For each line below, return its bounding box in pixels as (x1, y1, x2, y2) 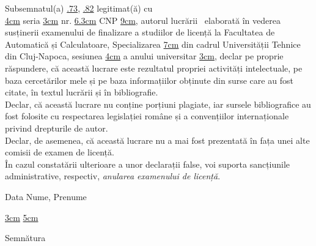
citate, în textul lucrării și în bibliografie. (5, 86, 158, 99)
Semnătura (5, 231, 46, 244)
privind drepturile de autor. (5, 121, 108, 134)
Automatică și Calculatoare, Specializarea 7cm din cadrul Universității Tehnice (5, 37, 301, 50)
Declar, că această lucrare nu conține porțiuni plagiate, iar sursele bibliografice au (5, 97, 311, 110)
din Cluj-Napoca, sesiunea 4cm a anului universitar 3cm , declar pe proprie (5, 50, 284, 62)
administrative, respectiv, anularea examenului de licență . (5, 170, 221, 182)
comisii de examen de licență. (5, 146, 114, 158)
